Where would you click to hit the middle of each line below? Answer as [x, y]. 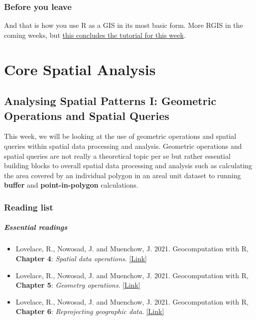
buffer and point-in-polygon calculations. [71, 185]
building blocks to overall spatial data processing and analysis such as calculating [128, 165]
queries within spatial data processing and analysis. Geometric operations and [123, 146]
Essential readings [36, 227]
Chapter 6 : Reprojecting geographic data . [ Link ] [90, 311]
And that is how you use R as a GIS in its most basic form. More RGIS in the [124, 25]
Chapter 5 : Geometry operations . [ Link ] [78, 285]
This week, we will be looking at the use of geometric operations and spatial [120, 136]
